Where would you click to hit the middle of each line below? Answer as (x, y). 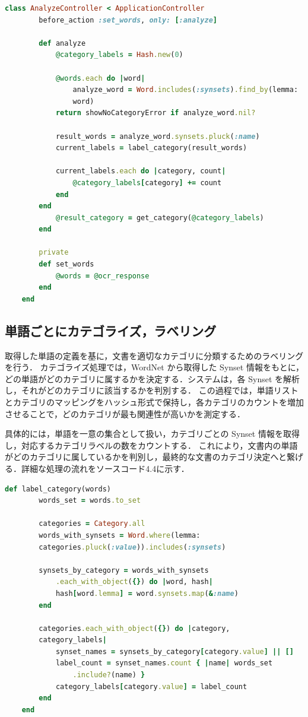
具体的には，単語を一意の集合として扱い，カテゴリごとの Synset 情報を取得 (152, 434)
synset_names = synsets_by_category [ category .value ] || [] (174, 651)
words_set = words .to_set (90, 501)
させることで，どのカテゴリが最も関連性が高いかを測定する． (125, 413)
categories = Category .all (92, 524)
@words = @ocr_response (102, 276)
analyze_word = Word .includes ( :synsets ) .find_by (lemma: (185, 90)
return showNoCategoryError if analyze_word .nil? (155, 113)
